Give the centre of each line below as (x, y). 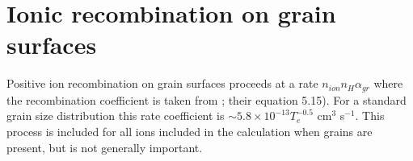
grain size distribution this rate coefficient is (116, 116)
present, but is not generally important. (105, 147)
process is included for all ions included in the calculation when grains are (190, 131)
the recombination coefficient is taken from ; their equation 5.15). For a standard (206, 99)
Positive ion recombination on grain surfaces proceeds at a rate (162, 83)
